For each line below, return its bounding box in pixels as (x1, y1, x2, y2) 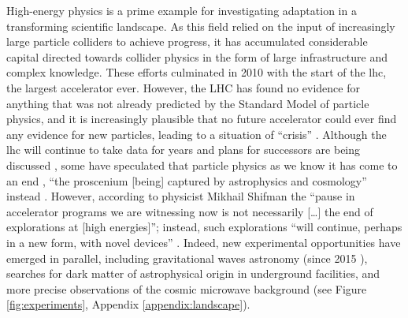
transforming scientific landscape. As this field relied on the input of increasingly (6, 17, 395, 34)
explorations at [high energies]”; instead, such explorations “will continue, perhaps (6, 219, 402, 235)
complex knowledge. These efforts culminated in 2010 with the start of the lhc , (6, 64, 387, 80)
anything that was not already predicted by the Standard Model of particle (6, 95, 369, 111)
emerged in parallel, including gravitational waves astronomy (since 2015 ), (6, 249, 368, 266)
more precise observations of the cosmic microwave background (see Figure (6, 280, 367, 297)
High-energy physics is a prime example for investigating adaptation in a (6, 2, 357, 18)
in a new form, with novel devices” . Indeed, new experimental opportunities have (6, 234, 401, 250)
